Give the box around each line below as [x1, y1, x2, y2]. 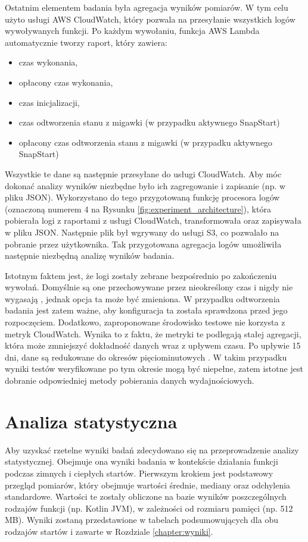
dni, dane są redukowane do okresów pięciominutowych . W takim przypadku [5, 350, 287, 363]
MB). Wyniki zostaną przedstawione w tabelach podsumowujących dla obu [5, 513, 278, 526]
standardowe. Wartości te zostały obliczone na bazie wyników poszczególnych [5, 490, 287, 503]
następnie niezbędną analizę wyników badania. [5, 249, 175, 262]
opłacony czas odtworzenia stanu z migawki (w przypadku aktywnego [18, 136, 273, 148]
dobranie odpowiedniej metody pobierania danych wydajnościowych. [5, 374, 254, 387]
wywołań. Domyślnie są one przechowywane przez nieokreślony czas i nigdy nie [5, 281, 293, 293]
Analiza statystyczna [5, 409, 178, 433]
